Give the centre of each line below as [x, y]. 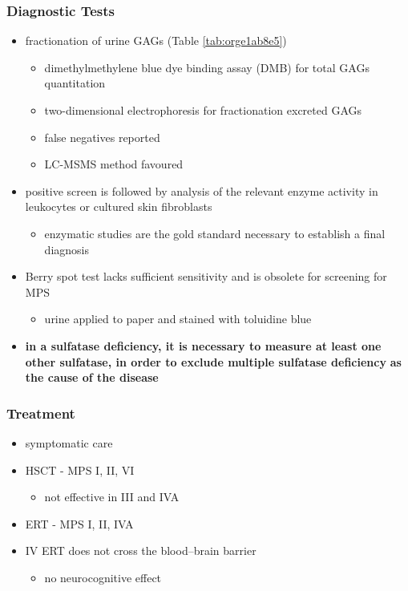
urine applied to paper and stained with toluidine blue [178, 319]
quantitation [75, 83]
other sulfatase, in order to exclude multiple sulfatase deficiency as [213, 361]
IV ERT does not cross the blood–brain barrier [141, 551]
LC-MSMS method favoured [114, 164]
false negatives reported [102, 137]
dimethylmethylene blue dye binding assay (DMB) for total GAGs [207, 67]
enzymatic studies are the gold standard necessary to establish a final [215, 233]
